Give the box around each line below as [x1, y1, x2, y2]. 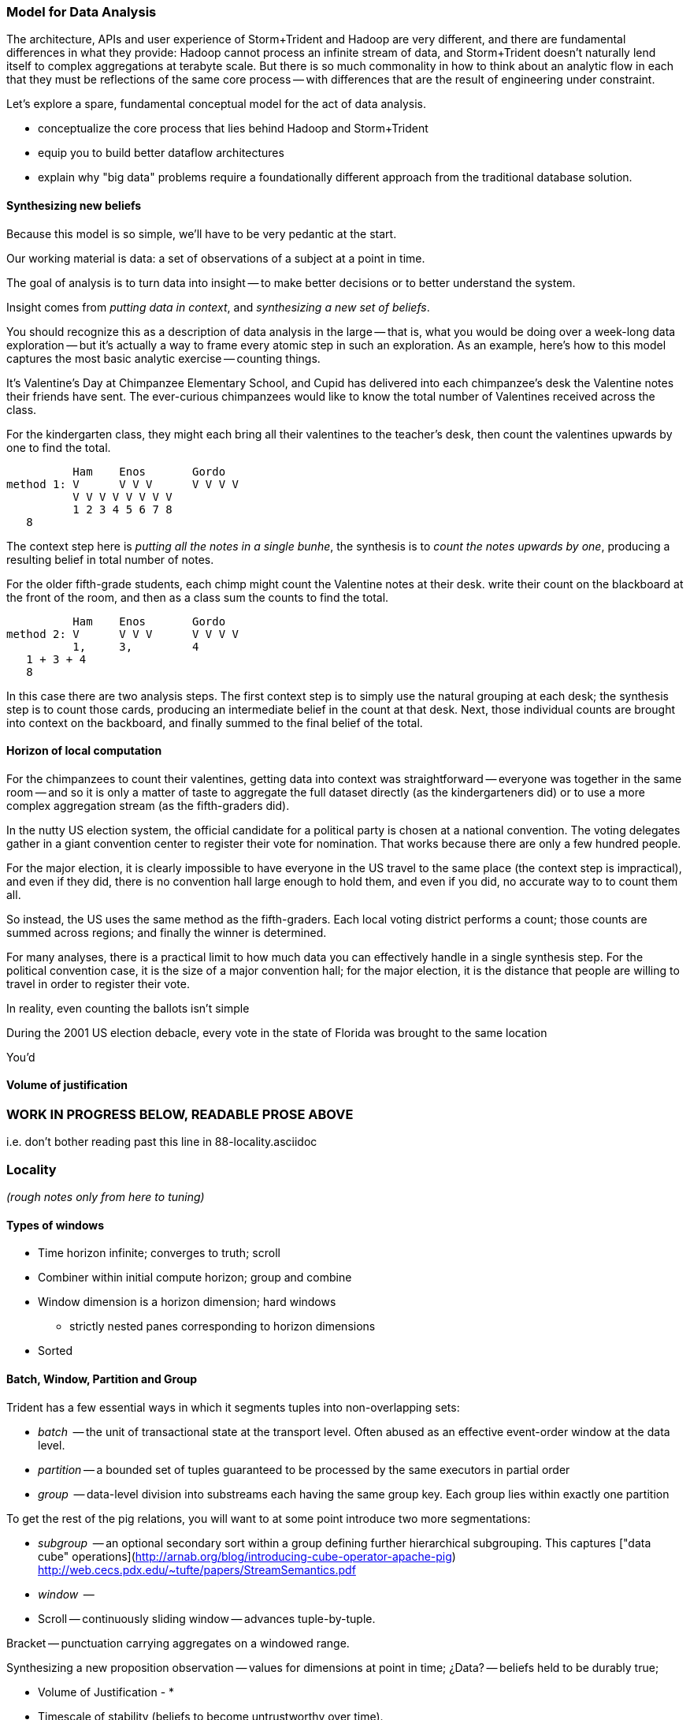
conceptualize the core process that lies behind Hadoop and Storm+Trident [38, 121, 428, 136]
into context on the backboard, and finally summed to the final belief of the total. [6, 715, 423, 729]
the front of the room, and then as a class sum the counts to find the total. [6, 590, 389, 604]
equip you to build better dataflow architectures [38, 146, 284, 160]
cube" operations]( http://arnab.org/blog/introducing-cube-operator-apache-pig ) [38, 1549, 456, 1563]
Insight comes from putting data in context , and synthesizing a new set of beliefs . [6, 300, 430, 314]
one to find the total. [6, 440, 111, 454]
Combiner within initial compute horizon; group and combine [38, 1270, 352, 1285]
